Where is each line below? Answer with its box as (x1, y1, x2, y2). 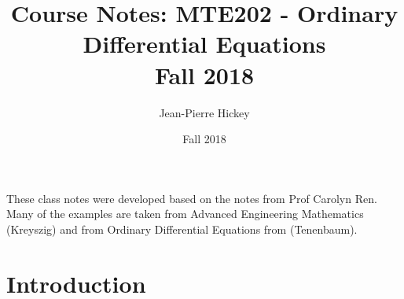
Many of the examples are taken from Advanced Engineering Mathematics (6, 205, 364, 222)
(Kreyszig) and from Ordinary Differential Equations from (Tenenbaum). (6, 220, 358, 237)
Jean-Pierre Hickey (159, 104, 250, 120)
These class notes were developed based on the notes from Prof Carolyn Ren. (6, 190, 377, 206)
